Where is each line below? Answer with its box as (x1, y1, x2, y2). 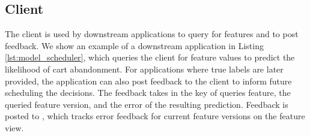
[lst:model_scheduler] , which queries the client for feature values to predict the (5, 51, 295, 64)
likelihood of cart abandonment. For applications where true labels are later (5, 62, 284, 75)
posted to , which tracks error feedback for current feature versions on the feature (5, 110, 305, 122)
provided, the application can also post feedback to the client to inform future (5, 74, 292, 87)
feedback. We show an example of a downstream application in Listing (5, 39, 264, 52)
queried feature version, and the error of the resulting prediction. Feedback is (5, 98, 288, 110)
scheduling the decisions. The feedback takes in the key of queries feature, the (5, 86, 291, 99)
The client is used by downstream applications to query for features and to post (5, 28, 299, 40)
